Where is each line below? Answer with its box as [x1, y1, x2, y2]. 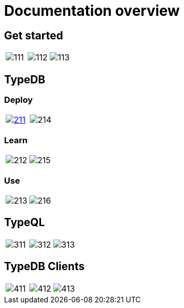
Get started [4, 29, 63, 42]
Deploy [4, 95, 33, 105]
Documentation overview [4, 2, 180, 19]
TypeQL [4, 216, 45, 229]
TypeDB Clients [4, 260, 85, 273]
